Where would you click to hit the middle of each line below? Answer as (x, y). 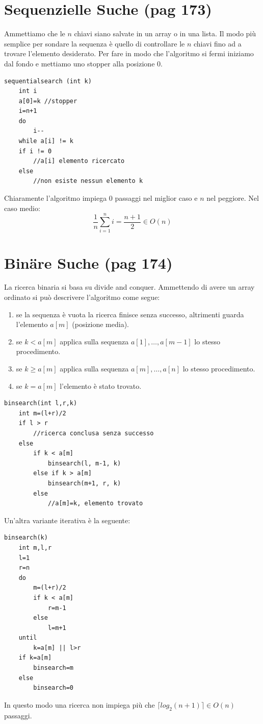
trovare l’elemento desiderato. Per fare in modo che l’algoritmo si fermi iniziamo (129, 53)
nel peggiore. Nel (233, 198)
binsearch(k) (26, 538)
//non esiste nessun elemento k (88, 181)
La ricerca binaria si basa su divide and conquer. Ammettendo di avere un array (129, 287)
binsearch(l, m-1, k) (84, 463)
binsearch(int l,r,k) (41, 403)
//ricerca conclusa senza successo (94, 433)
